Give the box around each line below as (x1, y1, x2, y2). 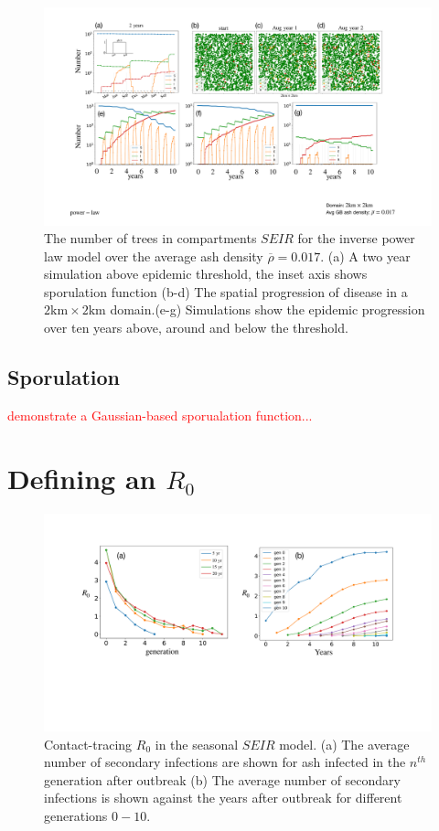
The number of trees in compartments (44, 229, 257, 248)
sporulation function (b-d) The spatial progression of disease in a (44, 282, 408, 301)
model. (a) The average (279, 734, 410, 753)
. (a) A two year (320, 246, 411, 265)
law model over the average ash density (44, 246, 263, 265)
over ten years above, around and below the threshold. (44, 318, 348, 337)
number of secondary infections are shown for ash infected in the (44, 752, 406, 772)
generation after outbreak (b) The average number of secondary (44, 770, 401, 789)
